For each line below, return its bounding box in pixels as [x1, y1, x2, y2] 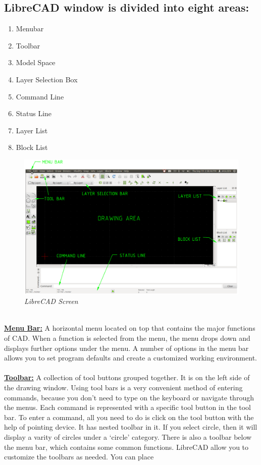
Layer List [16, 125, 48, 135]
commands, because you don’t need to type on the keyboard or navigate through [4, 392, 254, 402]
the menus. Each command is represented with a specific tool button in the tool [4, 402, 251, 412]
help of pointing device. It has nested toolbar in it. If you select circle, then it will [4, 422, 257, 432]
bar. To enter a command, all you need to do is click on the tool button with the [4, 411, 254, 422]
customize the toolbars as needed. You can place [4, 451, 154, 462]
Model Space [16, 57, 56, 68]
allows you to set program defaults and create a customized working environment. [4, 352, 257, 363]
